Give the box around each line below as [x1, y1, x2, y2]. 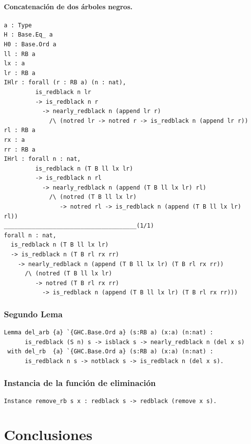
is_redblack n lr [35, 88, 91, 96]
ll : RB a [4, 50, 36, 58]
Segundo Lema [4, 308, 63, 320]
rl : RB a [4, 127, 36, 134]
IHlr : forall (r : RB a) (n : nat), [4, 79, 126, 86]
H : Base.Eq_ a [4, 31, 53, 39]
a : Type [4, 21, 32, 29]
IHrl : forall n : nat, [4, 155, 81, 163]
